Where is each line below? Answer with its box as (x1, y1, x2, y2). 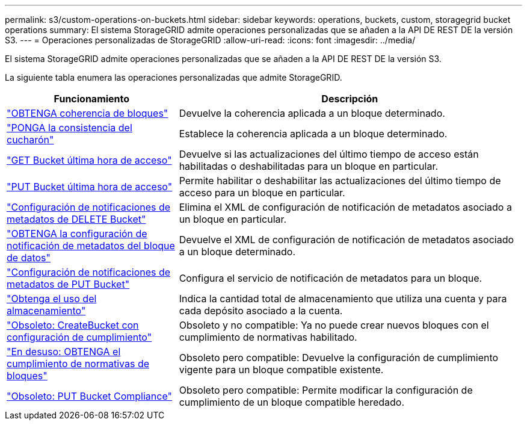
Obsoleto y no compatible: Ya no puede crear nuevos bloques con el (179, 319, 489, 331)
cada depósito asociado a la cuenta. (179, 305, 343, 317)
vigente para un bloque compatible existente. (179, 364, 384, 376)
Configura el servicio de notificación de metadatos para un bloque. (179, 272, 482, 284)
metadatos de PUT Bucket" (7, 278, 130, 290)
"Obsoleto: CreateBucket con (7, 319, 139, 331)
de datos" (7, 252, 51, 264)
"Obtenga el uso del (7, 293, 97, 305)
